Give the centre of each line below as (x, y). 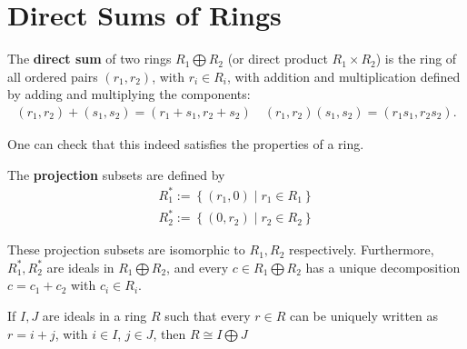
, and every (198, 267)
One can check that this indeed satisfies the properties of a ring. (186, 143)
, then (169, 333)
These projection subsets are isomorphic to (126, 249)
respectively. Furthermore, (362, 249)
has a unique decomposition (383, 267)
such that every (208, 315)
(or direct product (278, 59)
